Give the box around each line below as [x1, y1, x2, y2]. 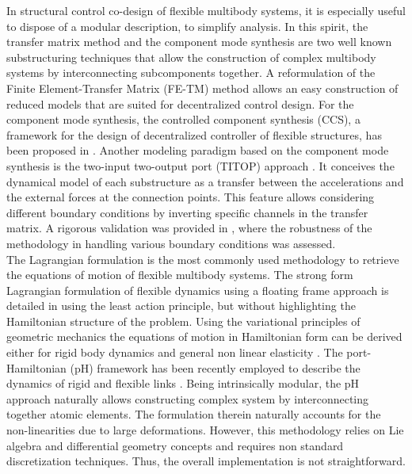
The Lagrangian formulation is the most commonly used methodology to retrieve [6, 250, 399, 267]
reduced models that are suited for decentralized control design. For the [6, 95, 354, 112]
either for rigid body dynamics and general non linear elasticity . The [6, 344, 343, 361]
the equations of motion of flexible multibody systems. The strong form [6, 266, 353, 283]
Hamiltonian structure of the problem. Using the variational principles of [6, 312, 360, 329]
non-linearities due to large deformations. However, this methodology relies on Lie [6, 422, 404, 438]
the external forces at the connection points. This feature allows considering [6, 189, 375, 205]
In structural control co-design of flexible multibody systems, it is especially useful [6, 2, 406, 18]
